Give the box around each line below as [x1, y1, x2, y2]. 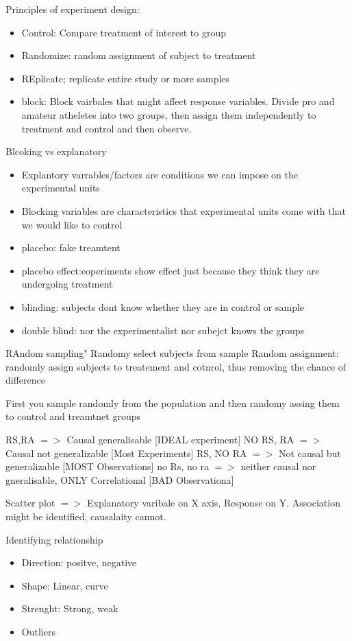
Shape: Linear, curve [21, 578, 108, 592]
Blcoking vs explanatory [5, 144, 107, 159]
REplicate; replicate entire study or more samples [21, 71, 230, 85]
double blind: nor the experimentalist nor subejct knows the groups [21, 323, 305, 337]
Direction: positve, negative [21, 555, 137, 570]
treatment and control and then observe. [21, 121, 192, 135]
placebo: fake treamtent [21, 240, 121, 255]
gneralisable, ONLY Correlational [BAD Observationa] [5, 472, 234, 487]
